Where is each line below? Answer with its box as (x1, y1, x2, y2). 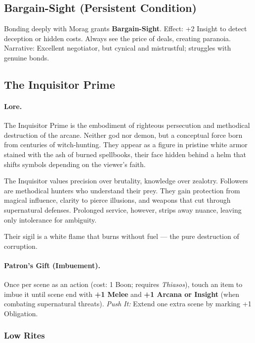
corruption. (4, 240, 38, 251)
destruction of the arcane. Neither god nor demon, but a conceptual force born (4, 129, 243, 140)
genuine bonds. (4, 52, 49, 62)
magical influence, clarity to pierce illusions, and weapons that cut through (4, 195, 231, 205)
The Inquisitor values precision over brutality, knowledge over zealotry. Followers (4, 175, 248, 186)
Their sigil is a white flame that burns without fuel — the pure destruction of (4, 231, 239, 241)
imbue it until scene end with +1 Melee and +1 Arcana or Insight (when (4, 288, 239, 299)
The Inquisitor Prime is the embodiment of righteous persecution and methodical (4, 120, 250, 130)
